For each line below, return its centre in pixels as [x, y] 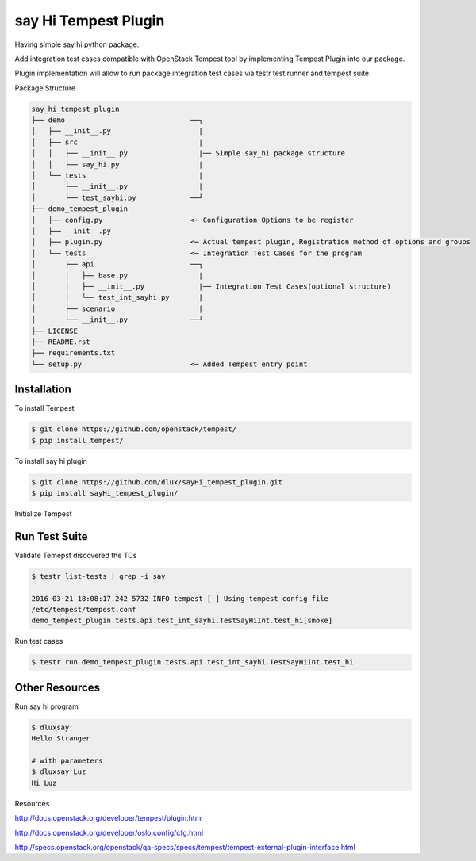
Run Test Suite [51, 536]
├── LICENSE [55, 331]
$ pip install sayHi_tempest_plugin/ [105, 493]
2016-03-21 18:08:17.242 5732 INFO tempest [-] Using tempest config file [180, 598]
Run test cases [39, 641]
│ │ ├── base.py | [117, 275]
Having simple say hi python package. [77, 44]
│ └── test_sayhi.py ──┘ [117, 197]
